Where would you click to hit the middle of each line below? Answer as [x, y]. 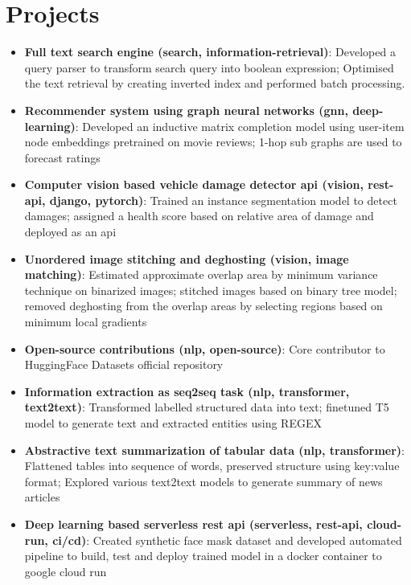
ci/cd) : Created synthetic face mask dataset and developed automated [227, 540]
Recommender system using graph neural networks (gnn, [186, 110]
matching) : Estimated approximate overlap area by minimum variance [201, 274]
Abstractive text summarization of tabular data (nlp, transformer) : [214, 450]
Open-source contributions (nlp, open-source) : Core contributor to [205, 348]
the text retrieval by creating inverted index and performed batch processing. [215, 83]
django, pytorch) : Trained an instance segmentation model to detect [223, 200]
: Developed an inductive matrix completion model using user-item [240, 126]
